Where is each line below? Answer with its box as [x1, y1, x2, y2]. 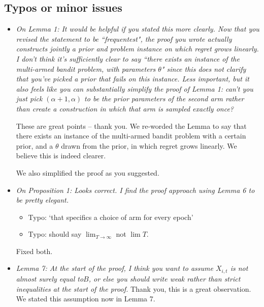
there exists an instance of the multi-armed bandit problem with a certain [16, 130, 246, 141]
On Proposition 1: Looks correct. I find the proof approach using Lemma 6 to [16, 184, 255, 195]
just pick [16, 93, 43, 104]
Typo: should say [28, 229, 82, 239]
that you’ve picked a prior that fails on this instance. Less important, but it [16, 73, 249, 84]
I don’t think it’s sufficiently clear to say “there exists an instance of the [16, 53, 240, 64]
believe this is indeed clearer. [16, 150, 106, 161]
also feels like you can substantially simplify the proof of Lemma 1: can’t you [16, 83, 253, 94]
